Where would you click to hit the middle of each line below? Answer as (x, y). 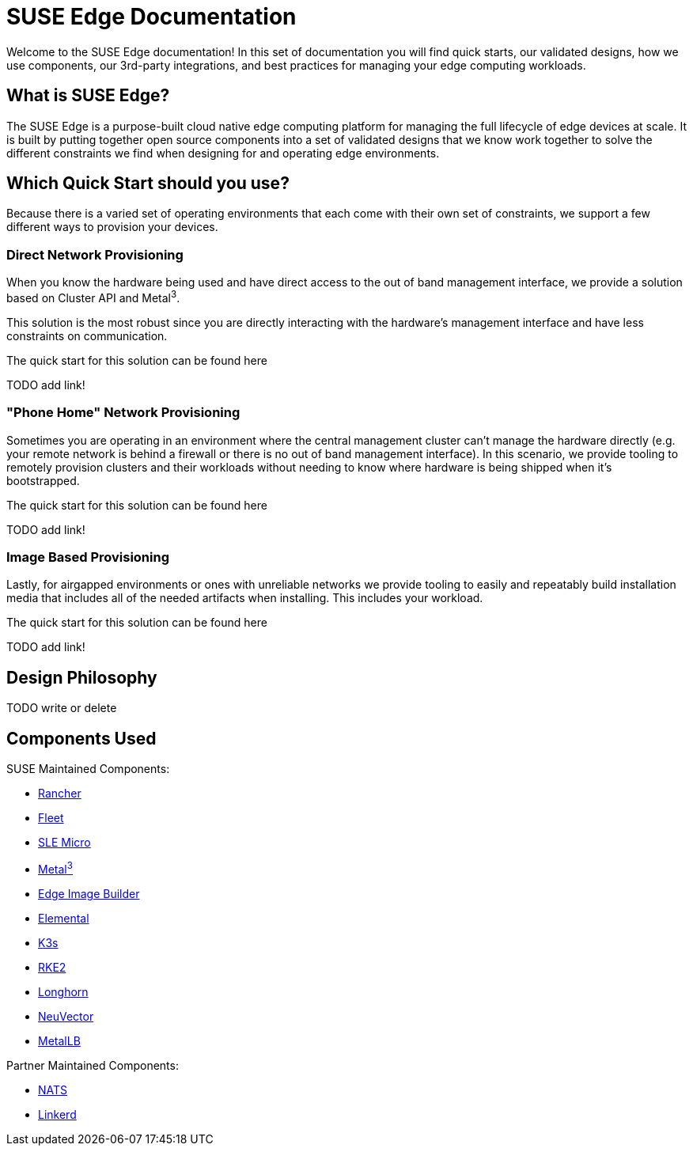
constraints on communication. (87, 335)
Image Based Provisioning (88, 557)
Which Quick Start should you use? (148, 184)
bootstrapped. (43, 480)
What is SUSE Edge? (88, 96)
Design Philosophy (82, 677)
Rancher (60, 794)
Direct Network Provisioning (95, 254)
